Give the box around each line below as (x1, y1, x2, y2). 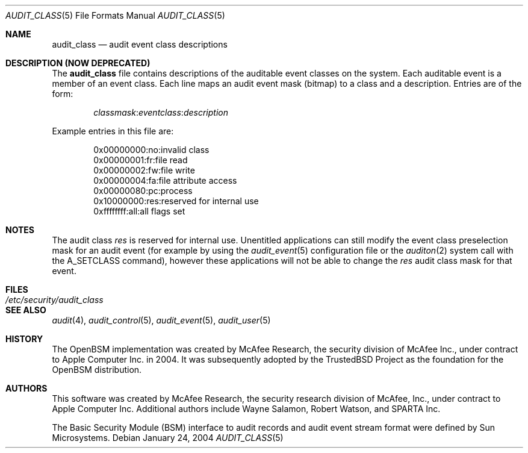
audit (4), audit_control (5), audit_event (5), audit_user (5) (52, 315, 271, 325)
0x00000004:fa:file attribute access (93, 175, 237, 186)
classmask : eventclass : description (93, 107, 228, 117)
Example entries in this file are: (52, 126, 174, 136)
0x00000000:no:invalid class (93, 145, 210, 155)
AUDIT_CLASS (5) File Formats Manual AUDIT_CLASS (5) (5, 10, 225, 20)
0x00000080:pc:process (93, 186, 193, 196)
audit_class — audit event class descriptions (52, 39, 228, 49)
